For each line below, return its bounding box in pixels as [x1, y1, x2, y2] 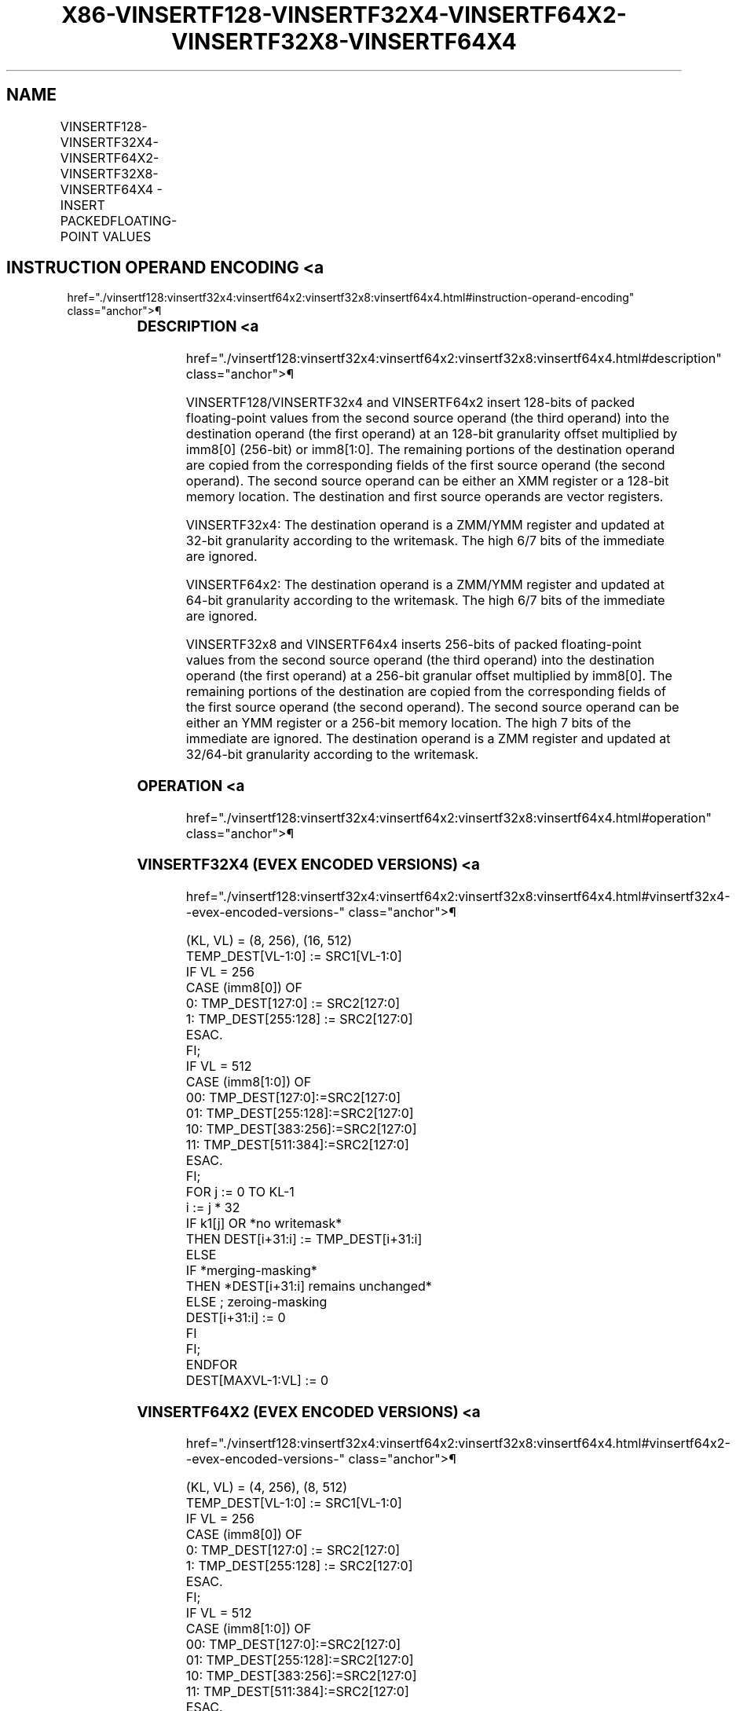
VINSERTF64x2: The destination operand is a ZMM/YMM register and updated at [185, 577, 665, 593]
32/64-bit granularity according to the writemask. [185, 746, 479, 763]
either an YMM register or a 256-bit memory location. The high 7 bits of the [185, 715, 632, 731]
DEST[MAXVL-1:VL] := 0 [185, 1372, 329, 1389]
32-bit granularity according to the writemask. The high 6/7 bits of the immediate [185, 533, 665, 549]
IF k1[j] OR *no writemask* [185, 1215, 342, 1232]
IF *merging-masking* [185, 1262, 317, 1279]
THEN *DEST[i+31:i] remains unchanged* [185, 1278, 432, 1295]
